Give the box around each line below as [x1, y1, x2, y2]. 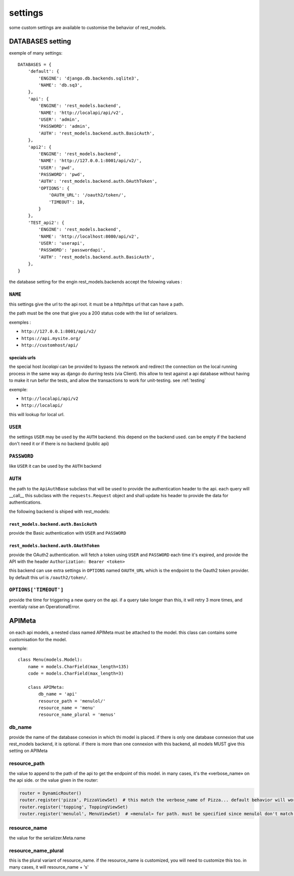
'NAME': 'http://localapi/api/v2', [38, 110, 124, 115]
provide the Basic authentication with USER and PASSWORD [9, 530, 126, 536]
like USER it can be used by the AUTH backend [9, 463, 101, 469]
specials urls [9, 355, 36, 361]
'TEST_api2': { [27, 220, 65, 226]
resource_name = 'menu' [38, 705, 96, 711]
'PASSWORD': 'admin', [38, 123, 91, 129]
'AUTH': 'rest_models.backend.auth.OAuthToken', [38, 178, 158, 184]
